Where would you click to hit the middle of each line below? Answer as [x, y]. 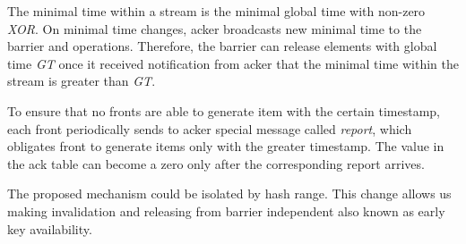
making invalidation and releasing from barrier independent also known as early [226, 210]
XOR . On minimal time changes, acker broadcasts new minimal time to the [215, 28]
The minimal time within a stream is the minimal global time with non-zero [216, 11]
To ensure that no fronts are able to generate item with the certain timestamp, [224, 110]
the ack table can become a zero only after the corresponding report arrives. [216, 163]
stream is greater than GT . [82, 81]
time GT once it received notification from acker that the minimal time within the [233, 63]
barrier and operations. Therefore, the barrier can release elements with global [222, 46]
